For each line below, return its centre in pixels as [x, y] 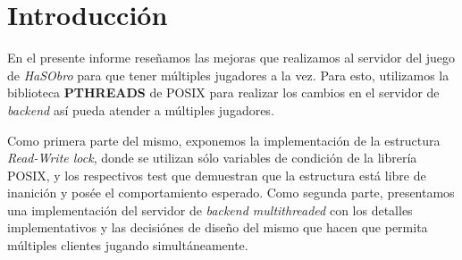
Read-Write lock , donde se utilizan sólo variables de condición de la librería [212, 158]
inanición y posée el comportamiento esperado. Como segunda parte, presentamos [231, 193]
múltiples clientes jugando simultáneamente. [128, 245]
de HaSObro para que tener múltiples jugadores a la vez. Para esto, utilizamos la [228, 75]
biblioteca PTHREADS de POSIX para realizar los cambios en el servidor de [223, 92]
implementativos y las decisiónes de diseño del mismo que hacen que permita [218, 227]
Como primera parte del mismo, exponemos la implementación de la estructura [224, 140]
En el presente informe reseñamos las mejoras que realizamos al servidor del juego [231, 58]
